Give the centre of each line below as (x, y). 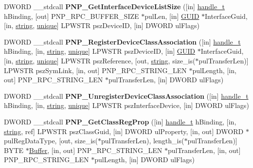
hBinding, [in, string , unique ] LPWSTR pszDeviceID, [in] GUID (99, 51)
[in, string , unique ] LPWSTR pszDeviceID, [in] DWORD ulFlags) (102, 25)
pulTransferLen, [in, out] (204, 150)
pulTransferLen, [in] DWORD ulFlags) (166, 80)
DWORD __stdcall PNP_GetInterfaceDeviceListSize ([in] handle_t (115, 6)
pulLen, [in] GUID (172, 16)
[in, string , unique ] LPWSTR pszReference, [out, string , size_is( (100, 60)
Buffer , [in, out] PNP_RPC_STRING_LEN (96, 150)
